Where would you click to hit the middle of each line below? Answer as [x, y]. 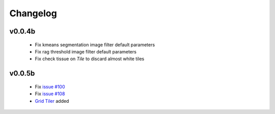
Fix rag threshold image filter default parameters [86, 51]
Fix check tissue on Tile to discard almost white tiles [90, 59]
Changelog [33, 13]
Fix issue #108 [50, 94]
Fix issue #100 [50, 87]
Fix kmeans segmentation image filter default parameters [95, 45]
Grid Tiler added [52, 101]
